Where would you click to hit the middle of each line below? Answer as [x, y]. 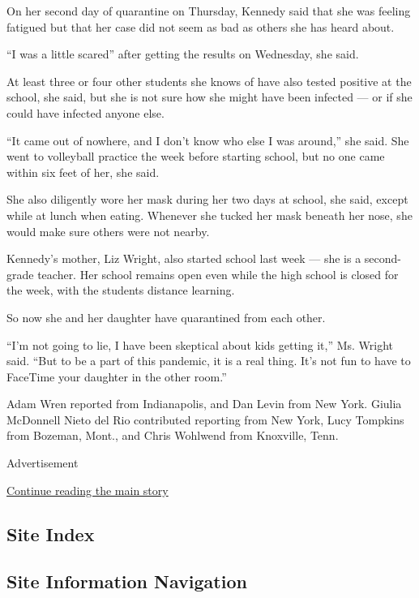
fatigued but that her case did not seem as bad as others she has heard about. [201, 26]
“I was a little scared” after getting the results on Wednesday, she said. [183, 54]
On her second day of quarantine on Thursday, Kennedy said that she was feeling [209, 11]
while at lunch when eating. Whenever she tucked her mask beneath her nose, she [209, 215]
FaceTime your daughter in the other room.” [117, 376]
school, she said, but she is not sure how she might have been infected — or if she [209, 97]
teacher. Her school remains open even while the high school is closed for [218, 274]
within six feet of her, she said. [83, 172]
